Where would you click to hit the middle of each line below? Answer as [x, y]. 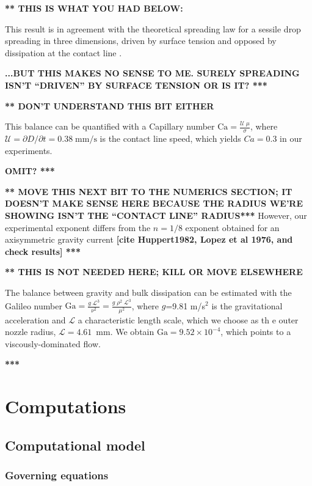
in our [291, 138]
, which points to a [256, 332]
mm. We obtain [125, 332]
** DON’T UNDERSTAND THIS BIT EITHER [110, 105]
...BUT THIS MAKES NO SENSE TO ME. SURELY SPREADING [152, 73]
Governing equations [57, 475]
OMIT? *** [30, 171]
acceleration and [35, 319]
